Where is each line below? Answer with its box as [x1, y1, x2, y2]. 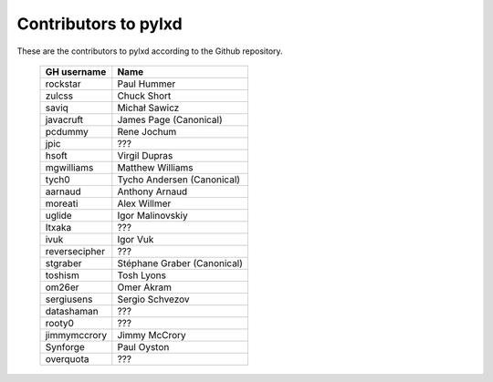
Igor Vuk [117, 232, 154, 245]
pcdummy [45, 125, 89, 138]
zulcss [45, 89, 73, 102]
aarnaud [45, 185, 81, 198]
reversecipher [45, 244, 105, 257]
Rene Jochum [117, 125, 177, 138]
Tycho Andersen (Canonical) [117, 173, 241, 186]
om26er [45, 281, 79, 294]
